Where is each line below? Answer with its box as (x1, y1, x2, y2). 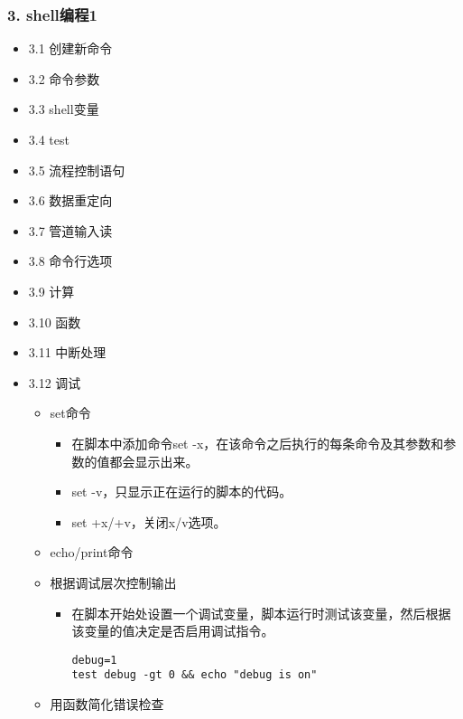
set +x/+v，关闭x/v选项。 (71, 512, 227, 531)
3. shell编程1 (7, 3, 97, 25)
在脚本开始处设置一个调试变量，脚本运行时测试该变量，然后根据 (71, 603, 451, 622)
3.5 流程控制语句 (28, 160, 125, 179)
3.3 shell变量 (28, 99, 99, 118)
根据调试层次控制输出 (50, 572, 177, 591)
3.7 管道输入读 (28, 221, 113, 240)
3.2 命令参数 (28, 69, 100, 88)
